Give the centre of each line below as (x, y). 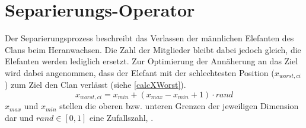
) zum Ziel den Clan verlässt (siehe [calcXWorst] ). (95, 85)
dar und (19, 117)
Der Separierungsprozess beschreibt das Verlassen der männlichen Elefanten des (149, 38)
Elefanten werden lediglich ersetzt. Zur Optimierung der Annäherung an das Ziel (152, 61)
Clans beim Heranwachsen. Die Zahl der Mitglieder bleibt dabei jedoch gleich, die (153, 49)
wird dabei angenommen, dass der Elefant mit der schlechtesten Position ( (140, 72)
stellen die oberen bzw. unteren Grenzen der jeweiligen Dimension (179, 106)
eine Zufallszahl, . (122, 117)
